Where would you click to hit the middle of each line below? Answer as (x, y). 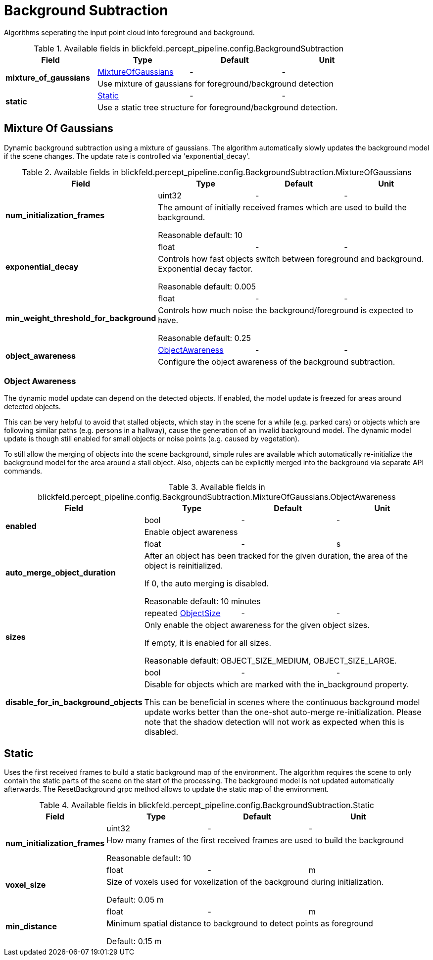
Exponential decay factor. (205, 268)
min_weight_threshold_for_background (81, 318)
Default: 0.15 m (134, 941)
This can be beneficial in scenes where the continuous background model (282, 702)
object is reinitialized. (184, 566)
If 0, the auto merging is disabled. (207, 584)
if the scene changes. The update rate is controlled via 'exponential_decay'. (127, 156)
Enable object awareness (191, 532)
